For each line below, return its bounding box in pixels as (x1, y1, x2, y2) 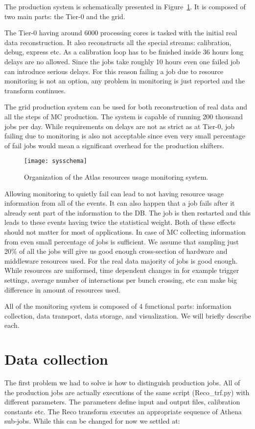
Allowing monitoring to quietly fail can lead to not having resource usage (4, 188, 224, 198)
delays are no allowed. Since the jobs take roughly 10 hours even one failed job (4, 56, 240, 66)
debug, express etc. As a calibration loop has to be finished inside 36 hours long (4, 47, 244, 57)
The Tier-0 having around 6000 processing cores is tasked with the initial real (4, 27, 237, 38)
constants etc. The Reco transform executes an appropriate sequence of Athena (4, 406, 242, 416)
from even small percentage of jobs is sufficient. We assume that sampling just (4, 236, 239, 246)
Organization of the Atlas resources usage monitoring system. (24, 171, 209, 182)
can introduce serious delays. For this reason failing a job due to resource (4, 66, 224, 76)
